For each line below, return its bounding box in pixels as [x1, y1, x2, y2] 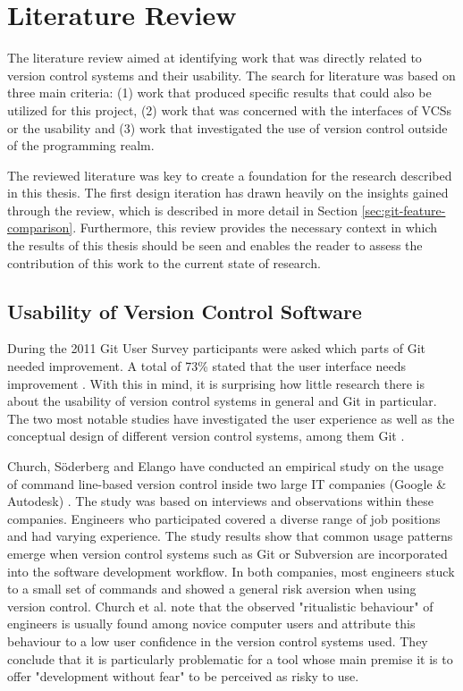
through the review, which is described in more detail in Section [7, 200, 358, 219]
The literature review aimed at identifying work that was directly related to [7, 48, 422, 67]
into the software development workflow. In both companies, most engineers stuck [7, 561, 455, 580]
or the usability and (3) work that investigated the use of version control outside [7, 118, 448, 137]
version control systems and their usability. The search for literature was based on [7, 65, 456, 84]
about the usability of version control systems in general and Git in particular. [7, 392, 437, 410]
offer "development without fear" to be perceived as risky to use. [7, 667, 359, 686]
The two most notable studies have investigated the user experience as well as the [7, 409, 455, 427]
